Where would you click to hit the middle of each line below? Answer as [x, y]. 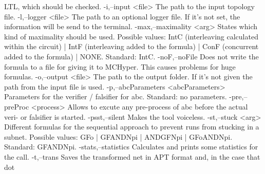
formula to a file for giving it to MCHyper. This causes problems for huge [120, 66]
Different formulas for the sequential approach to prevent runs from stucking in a [132, 127]
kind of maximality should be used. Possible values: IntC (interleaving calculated [131, 36]
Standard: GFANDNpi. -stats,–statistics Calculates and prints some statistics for [131, 147]
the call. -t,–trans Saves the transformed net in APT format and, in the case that [132, 156]
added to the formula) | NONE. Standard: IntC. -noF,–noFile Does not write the [131, 56]
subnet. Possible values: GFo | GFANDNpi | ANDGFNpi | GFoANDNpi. [118, 136]
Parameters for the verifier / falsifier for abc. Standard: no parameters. [116, 96]
